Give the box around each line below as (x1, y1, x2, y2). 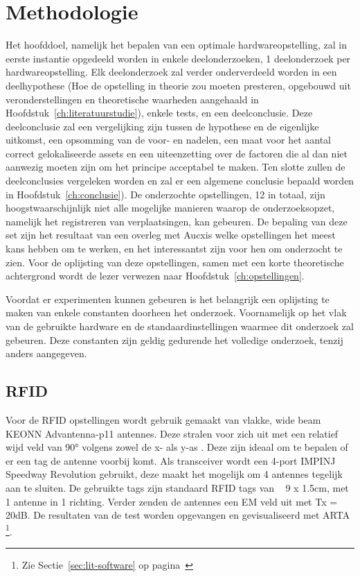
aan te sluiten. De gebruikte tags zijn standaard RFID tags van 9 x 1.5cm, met (6, 480, 349, 494)
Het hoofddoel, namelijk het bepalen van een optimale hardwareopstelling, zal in (6, 37, 347, 52)
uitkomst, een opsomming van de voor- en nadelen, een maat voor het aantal (6, 132, 331, 147)
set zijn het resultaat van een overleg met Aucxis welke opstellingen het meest (6, 227, 336, 242)
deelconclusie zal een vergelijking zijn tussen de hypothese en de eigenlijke (6, 119, 319, 133)
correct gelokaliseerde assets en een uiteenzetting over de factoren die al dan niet (6, 146, 348, 160)
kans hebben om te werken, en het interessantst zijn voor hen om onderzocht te (6, 241, 343, 256)
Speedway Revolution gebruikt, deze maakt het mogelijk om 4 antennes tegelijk (6, 467, 343, 481)
